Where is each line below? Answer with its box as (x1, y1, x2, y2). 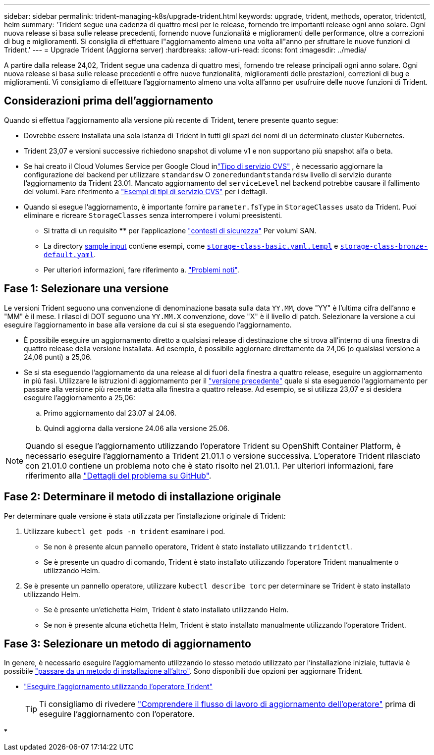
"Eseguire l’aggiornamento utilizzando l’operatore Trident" (24, 682, 213, 691)
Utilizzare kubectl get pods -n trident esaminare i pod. (24, 527, 225, 536)
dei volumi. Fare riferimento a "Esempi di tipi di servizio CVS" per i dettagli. (24, 187, 268, 196)
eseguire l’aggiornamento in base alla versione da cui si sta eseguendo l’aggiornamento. (4, 320, 292, 329)
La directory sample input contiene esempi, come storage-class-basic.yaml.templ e (44, 241, 338, 250)
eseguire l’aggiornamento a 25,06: (24, 393, 135, 402)
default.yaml (44, 250, 94, 259)
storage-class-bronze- (340, 242, 428, 250)
